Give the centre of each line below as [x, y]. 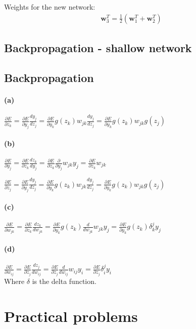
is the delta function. [64, 281]
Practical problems [71, 316]
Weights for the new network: [50, 7]
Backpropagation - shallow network [98, 48]
